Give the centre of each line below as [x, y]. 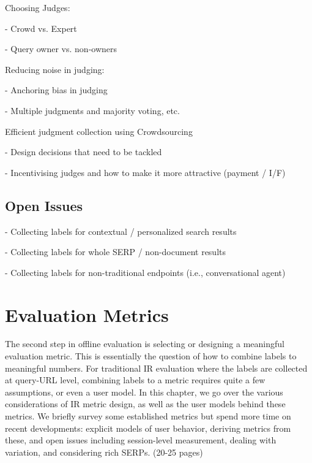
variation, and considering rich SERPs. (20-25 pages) [104, 452]
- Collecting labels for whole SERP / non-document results [116, 252]
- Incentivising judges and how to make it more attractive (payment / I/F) [145, 172]
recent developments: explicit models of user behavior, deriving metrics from [148, 428]
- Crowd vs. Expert [41, 28]
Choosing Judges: [38, 7]
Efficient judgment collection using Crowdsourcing [99, 131]
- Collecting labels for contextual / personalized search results [121, 231]
